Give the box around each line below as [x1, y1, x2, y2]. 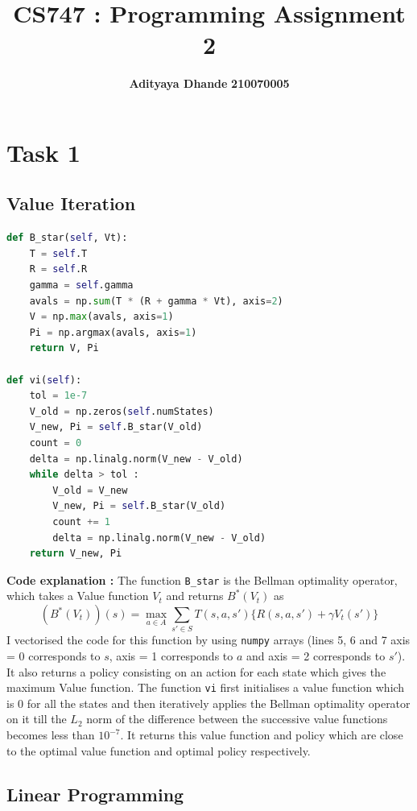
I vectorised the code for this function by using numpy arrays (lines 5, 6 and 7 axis [6, 631, 411, 648]
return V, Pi [29, 342, 99, 354]
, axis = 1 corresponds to [109, 648, 233, 664]
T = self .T [29, 247, 88, 259]
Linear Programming [6, 781, 184, 806]
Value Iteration [6, 191, 136, 216]
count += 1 [52, 515, 110, 528]
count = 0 [29, 437, 82, 449]
